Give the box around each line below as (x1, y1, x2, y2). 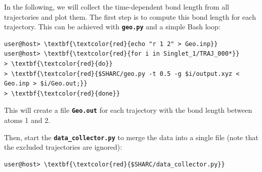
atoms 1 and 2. (4, 115, 51, 125)
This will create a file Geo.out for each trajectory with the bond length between (4, 105, 252, 115)
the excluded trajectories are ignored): (4, 142, 122, 152)
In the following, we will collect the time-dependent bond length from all (4, 2, 229, 12)
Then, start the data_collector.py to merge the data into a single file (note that (4, 132, 258, 142)
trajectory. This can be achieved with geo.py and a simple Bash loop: (4, 21, 221, 32)
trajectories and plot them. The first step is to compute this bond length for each (4, 11, 256, 22)
